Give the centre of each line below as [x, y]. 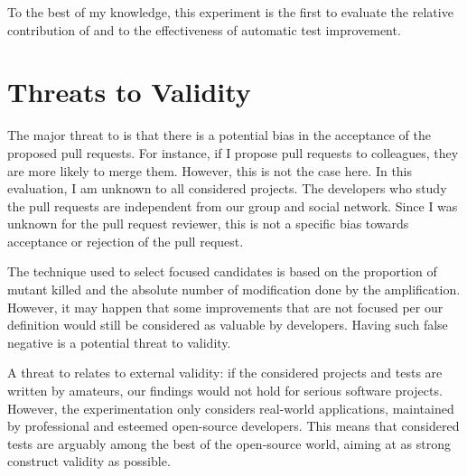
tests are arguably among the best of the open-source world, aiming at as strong [229, 443]
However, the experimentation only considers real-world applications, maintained [231, 408]
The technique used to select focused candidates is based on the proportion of [222, 271]
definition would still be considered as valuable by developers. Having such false [228, 325]
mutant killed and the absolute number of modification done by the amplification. [234, 289]
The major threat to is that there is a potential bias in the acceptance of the [219, 135]
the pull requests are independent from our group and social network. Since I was [233, 205]
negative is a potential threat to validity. [119, 342]
